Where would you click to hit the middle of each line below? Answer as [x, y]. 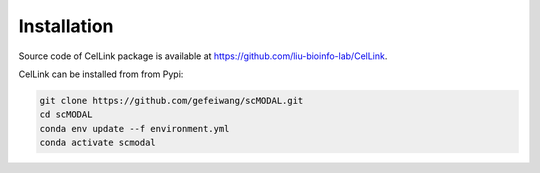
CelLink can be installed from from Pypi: [101, 74]
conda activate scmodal [98, 143]
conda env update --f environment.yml [134, 128]
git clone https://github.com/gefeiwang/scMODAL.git [171, 100]
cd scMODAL [66, 114]
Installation [66, 26]
